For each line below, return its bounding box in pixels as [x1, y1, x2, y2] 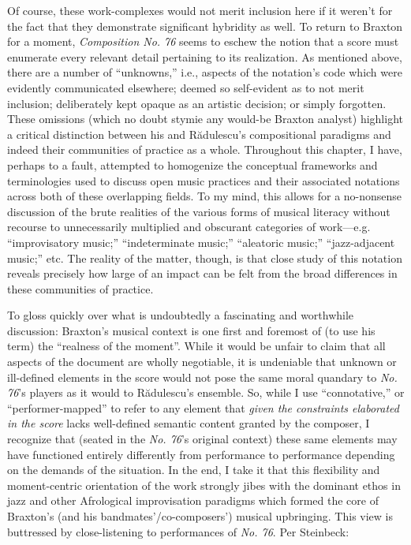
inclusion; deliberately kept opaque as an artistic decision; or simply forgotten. [7, 95, 387, 111]
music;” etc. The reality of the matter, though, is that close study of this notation [7, 249, 402, 266]
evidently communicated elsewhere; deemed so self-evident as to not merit [7, 79, 364, 95]
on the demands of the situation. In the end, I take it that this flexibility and [7, 461, 380, 478]
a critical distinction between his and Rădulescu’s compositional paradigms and [7, 125, 391, 142]
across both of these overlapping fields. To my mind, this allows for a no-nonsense [7, 188, 402, 204]
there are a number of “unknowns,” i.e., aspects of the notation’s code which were [7, 64, 402, 80]
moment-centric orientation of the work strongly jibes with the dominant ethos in [7, 476, 401, 493]
